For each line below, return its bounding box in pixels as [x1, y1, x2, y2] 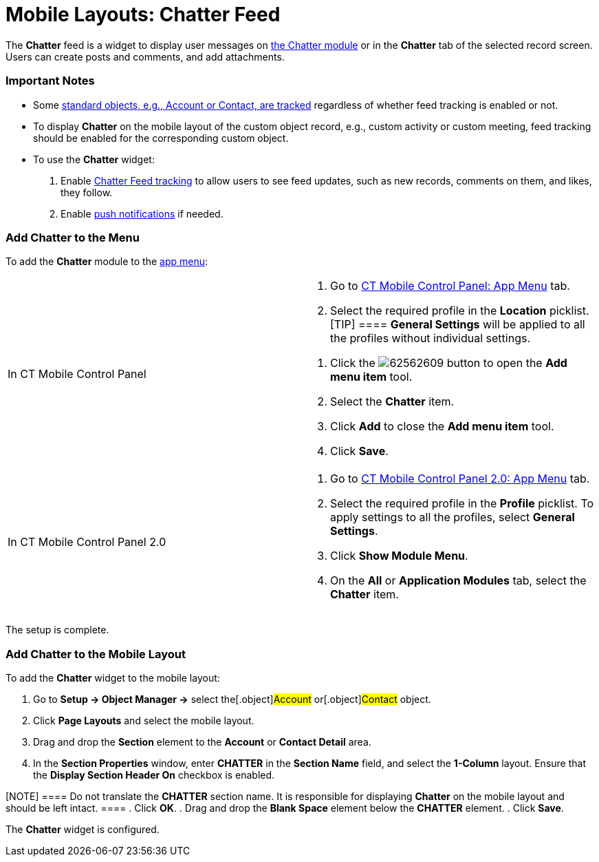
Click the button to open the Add [330, 356, 567, 370]
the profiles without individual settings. [330, 331, 530, 346]
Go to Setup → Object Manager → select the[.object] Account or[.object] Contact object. [33, 693, 431, 705]
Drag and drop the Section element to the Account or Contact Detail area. [33, 736, 371, 748]
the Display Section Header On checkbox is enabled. [33, 769, 275, 781]
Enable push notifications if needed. [61, 207, 224, 220]
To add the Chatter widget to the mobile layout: [6, 672, 220, 684]
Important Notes [6, 74, 95, 88]
